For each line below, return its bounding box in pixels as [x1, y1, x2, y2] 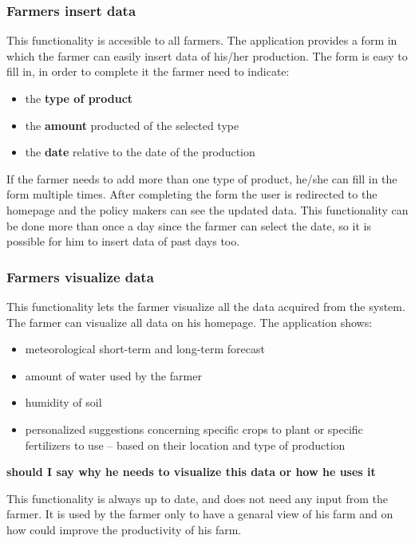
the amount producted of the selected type [25, 116, 239, 133]
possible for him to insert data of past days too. [6, 233, 240, 250]
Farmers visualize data [6, 266, 154, 286]
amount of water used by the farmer [25, 367, 202, 384]
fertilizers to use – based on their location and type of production [25, 436, 346, 453]
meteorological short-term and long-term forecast [25, 340, 265, 357]
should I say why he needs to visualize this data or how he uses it [6, 463, 376, 480]
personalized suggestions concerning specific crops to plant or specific [25, 420, 363, 437]
